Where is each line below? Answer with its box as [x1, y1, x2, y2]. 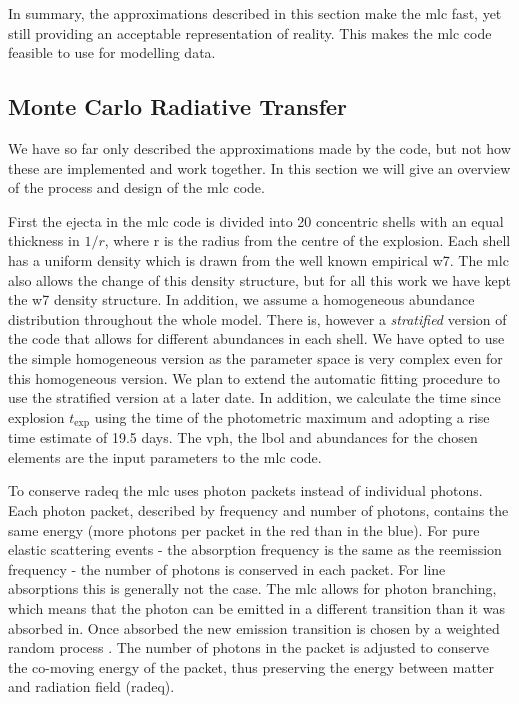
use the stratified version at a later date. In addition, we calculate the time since [8, 387, 501, 408]
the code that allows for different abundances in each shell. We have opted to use [8, 328, 505, 349]
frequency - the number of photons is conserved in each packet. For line [8, 558, 446, 579]
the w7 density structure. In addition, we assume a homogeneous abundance [8, 289, 475, 310]
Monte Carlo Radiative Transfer [8, 91, 348, 122]
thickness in [8, 230, 80, 251]
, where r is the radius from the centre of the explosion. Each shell [104, 230, 511, 251]
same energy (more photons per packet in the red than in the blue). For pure [8, 519, 480, 540]
